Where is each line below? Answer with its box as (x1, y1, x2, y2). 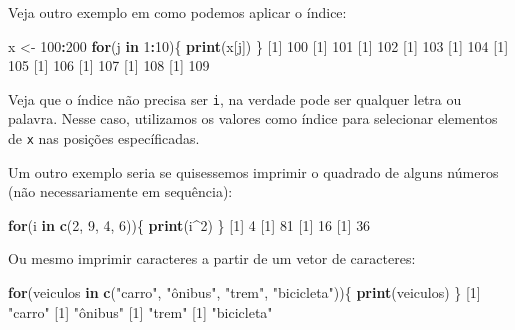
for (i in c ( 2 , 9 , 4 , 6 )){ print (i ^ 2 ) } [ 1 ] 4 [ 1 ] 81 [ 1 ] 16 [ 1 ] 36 (8, 214, 371, 235)
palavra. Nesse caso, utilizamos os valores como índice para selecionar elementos (8, 108, 498, 129)
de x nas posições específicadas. (8, 128, 200, 149)
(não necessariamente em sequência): (8, 181, 233, 202)
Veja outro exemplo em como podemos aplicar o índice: (8, 2, 347, 22)
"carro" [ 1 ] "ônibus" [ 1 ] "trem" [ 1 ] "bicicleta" (8, 301, 273, 322)
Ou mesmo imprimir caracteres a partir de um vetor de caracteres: (8, 248, 416, 269)
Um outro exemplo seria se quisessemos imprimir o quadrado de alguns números (8, 161, 499, 182)
